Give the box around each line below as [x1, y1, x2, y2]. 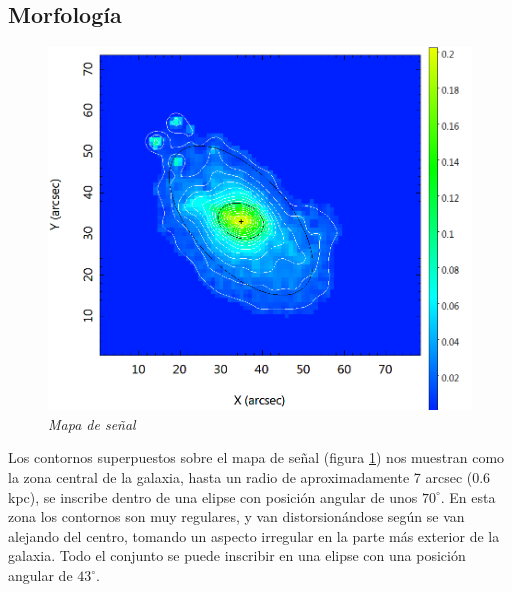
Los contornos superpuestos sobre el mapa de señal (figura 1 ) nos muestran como [8, 447, 505, 468]
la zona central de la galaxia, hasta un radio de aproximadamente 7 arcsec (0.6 [8, 467, 491, 488]
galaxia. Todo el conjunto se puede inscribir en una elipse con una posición [8, 545, 466, 566]
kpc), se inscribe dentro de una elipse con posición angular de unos [8, 486, 418, 507]
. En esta [440, 486, 496, 507]
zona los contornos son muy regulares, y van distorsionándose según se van [8, 506, 465, 527]
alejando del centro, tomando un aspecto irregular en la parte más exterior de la [8, 525, 500, 546]
